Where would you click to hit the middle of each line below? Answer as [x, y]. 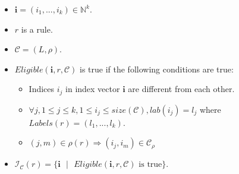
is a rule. [37, 29]
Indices [42, 89]
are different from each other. [181, 89]
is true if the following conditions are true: [156, 69]
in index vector [93, 89]
